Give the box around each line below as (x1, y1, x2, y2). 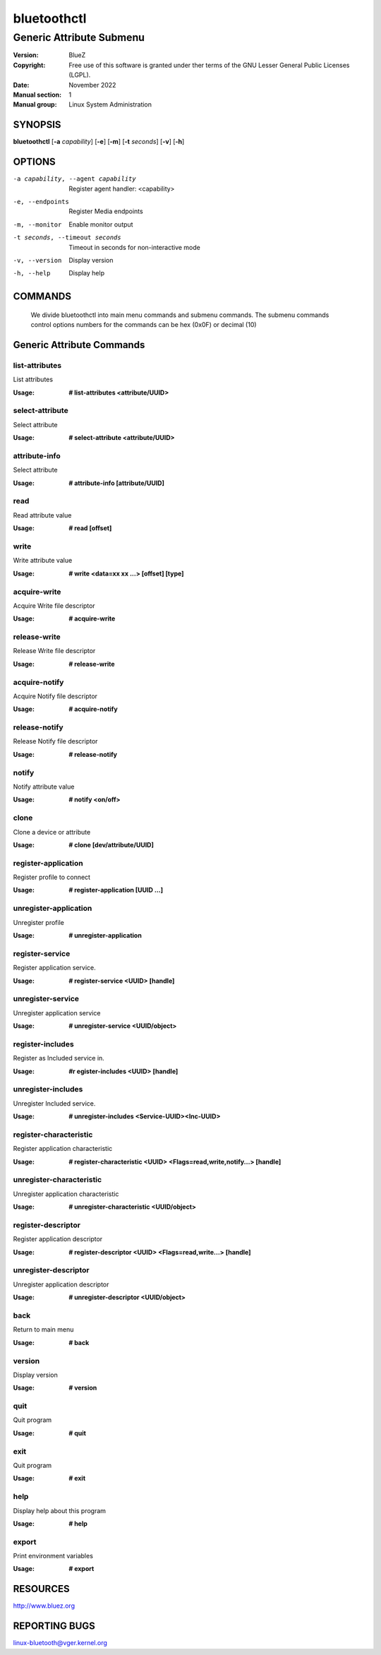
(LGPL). (68, 71, 91, 79)
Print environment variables (13, 1552, 93, 1560)
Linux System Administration (68, 100, 152, 109)
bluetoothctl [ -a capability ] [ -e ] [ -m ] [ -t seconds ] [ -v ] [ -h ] (13, 138, 185, 146)
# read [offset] (68, 524, 112, 532)
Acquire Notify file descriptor (13, 692, 98, 700)
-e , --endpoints (13, 198, 70, 205)
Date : (13, 80, 30, 89)
